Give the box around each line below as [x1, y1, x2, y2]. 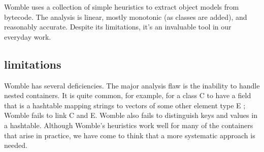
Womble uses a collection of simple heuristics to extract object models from [4, 2, 239, 12]
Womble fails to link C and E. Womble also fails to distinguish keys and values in [4, 110, 257, 120]
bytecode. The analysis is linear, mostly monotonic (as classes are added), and [4, 11, 247, 22]
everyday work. [4, 31, 51, 42]
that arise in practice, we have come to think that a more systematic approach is [4, 130, 255, 140]
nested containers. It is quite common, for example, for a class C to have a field [4, 90, 251, 101]
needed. [4, 140, 27, 150]
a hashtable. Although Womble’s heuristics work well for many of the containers [4, 119, 253, 130]
